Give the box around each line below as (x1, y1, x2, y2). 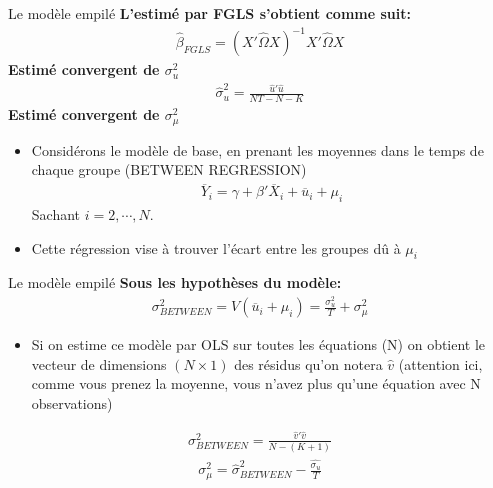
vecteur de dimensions (31, 353, 167, 374)
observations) (31, 393, 113, 414)
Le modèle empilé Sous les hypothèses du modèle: (8, 272, 342, 293)
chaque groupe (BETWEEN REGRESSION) (31, 159, 307, 180)
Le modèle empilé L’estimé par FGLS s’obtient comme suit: (8, 3, 411, 23)
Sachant (31, 203, 81, 224)
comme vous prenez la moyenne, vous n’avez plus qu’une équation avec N (31, 373, 481, 394)
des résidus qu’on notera (234, 353, 383, 374)
